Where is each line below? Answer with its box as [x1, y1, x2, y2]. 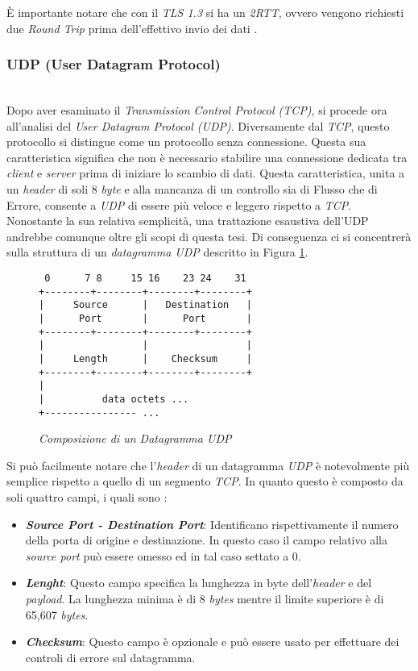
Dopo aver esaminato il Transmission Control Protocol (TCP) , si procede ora [6, 102, 387, 118]
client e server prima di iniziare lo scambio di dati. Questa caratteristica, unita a [6, 165, 405, 181]
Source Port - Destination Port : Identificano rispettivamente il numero [25, 515, 399, 532]
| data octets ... [39, 393, 189, 405]
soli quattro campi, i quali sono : [6, 488, 168, 505]
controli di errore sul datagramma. [25, 648, 196, 665]
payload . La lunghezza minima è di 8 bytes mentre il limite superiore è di [25, 590, 384, 606]
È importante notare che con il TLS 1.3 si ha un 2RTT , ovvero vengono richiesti [6, 4, 404, 20]
